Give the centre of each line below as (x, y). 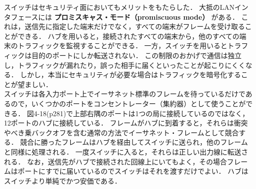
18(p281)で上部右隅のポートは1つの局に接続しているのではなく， (144, 113)
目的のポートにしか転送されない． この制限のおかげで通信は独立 (136, 55)
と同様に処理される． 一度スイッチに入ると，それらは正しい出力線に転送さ (126, 151)
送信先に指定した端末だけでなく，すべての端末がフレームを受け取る (135, 26)
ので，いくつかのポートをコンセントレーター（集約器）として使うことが (128, 103)
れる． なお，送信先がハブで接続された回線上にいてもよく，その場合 (116, 161)
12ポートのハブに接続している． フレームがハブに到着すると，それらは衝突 (126, 123)
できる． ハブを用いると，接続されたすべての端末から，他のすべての (128, 36)
